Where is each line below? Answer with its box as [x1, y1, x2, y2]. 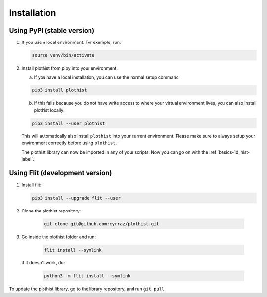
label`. [21, 156, 34, 162]
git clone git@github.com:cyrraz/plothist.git [44, 221, 159, 227]
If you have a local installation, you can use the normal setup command [34, 74, 179, 80]
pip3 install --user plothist [32, 120, 105, 126]
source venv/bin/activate [32, 52, 95, 58]
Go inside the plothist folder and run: [21, 234, 96, 240]
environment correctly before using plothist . [21, 140, 117, 146]
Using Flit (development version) [9, 169, 112, 177]
